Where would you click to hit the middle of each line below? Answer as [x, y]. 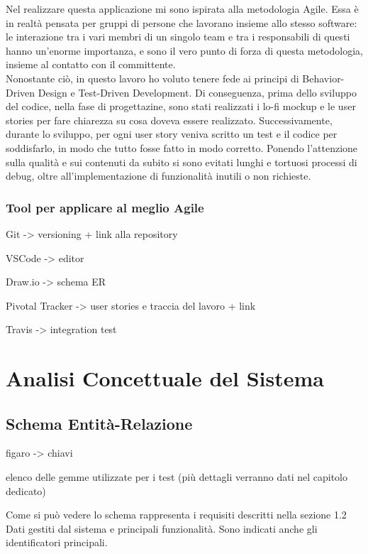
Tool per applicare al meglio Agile [105, 207]
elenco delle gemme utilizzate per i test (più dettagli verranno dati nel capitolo [177, 477]
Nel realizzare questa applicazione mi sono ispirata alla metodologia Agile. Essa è [182, 9]
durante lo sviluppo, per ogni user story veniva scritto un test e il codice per [172, 134]
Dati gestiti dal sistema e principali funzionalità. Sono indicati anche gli [162, 528]
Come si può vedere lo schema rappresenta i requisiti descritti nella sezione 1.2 [176, 515]
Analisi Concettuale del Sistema [165, 378]
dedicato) [26, 490]
